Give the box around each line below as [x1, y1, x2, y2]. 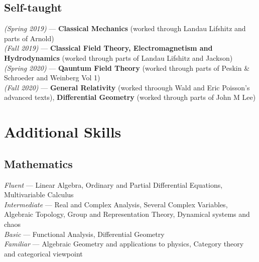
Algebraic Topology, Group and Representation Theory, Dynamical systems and [4, 209, 250, 219]
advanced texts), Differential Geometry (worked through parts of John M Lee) [4, 92, 256, 102]
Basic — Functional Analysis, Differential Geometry [4, 228, 165, 239]
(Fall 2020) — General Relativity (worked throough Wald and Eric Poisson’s [4, 82, 250, 92]
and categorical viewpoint [4, 248, 83, 258]
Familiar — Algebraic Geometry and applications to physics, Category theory [4, 238, 244, 249]
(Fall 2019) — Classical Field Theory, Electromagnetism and [4, 43, 213, 53]
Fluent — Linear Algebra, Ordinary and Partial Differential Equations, [4, 179, 223, 190]
